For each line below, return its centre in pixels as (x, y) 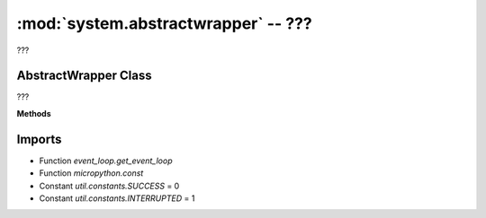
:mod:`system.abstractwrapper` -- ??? (164, 23)
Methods (34, 113)
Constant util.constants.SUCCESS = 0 (109, 186)
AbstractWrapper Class (84, 76)
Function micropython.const (91, 173)
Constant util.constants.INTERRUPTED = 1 (117, 198)
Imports (39, 139)
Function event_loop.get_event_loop (106, 161)
